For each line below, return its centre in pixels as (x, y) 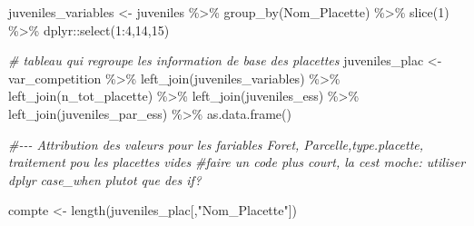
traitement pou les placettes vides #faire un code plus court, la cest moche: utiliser (237, 162)
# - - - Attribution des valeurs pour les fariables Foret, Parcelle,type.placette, (216, 144)
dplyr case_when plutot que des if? (105, 179)
